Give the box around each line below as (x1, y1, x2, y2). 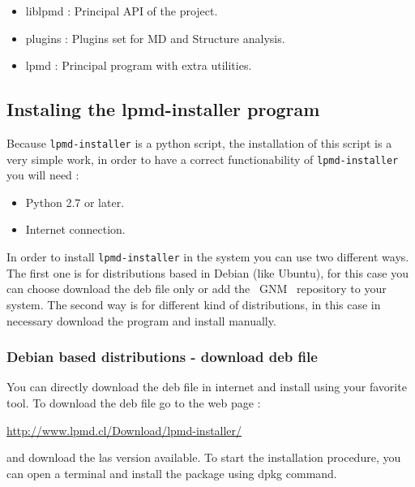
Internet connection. (25, 221, 126, 238)
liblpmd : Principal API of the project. (25, 2, 218, 19)
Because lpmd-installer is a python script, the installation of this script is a (6, 134, 392, 151)
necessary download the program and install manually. (6, 312, 276, 329)
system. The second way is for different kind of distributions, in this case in (6, 295, 381, 312)
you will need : (6, 166, 79, 183)
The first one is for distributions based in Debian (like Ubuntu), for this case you (6, 264, 409, 281)
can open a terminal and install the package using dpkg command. (6, 464, 337, 481)
